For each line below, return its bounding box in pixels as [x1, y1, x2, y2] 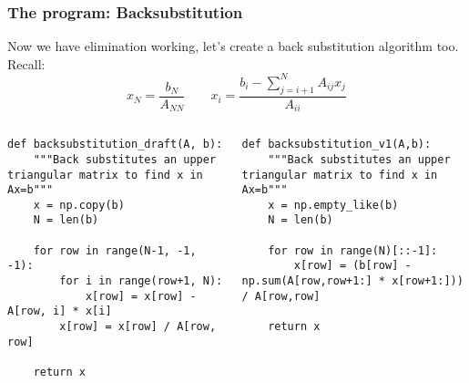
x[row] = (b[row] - [293, 259, 412, 273]
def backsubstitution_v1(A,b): [241, 138, 432, 151]
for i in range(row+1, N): [59, 274, 223, 288]
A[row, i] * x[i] [7, 305, 112, 318]
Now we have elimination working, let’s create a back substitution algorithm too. [7, 36, 459, 56]
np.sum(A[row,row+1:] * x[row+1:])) [241, 274, 464, 288]
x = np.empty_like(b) [268, 198, 399, 212]
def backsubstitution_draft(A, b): [7, 138, 223, 151]
